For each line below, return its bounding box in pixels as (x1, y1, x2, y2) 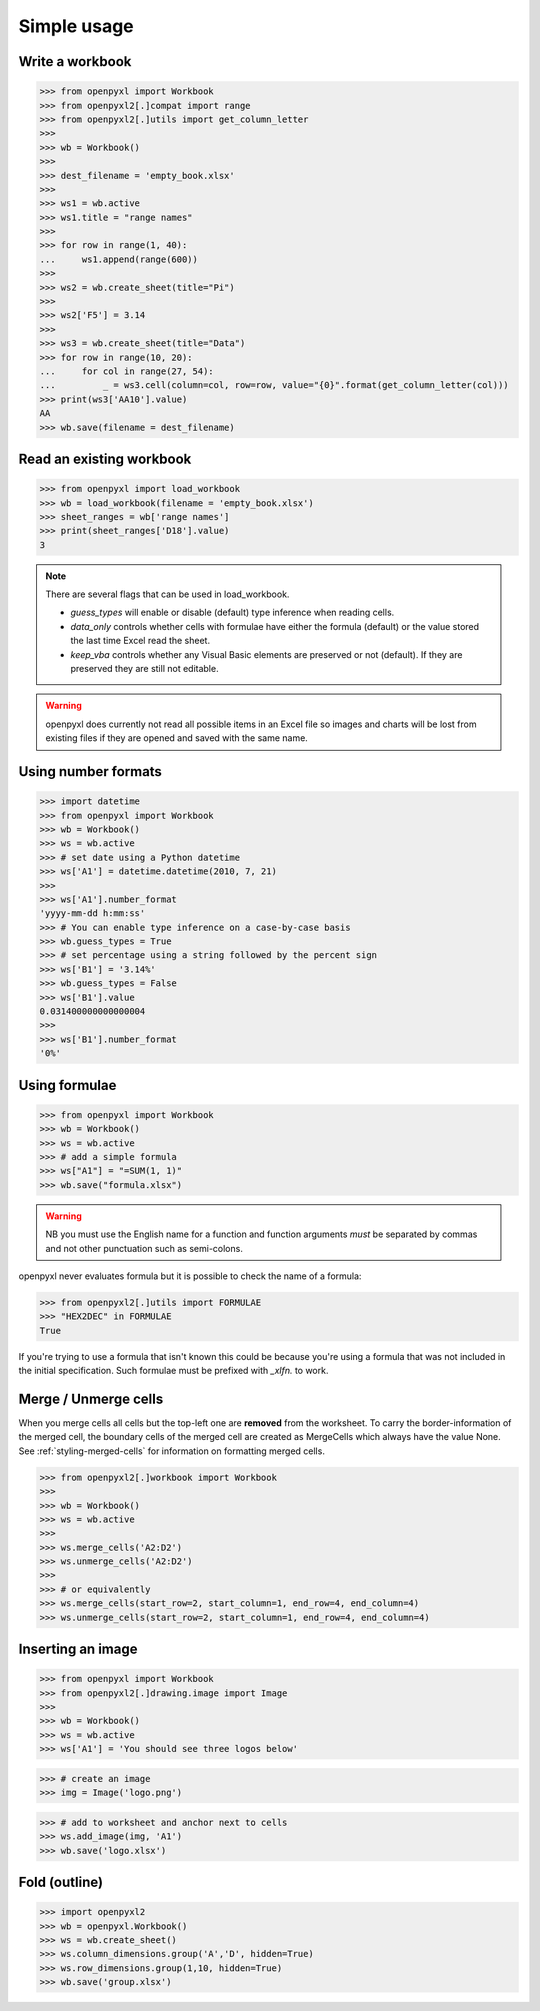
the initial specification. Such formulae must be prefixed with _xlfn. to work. (18, 1365, 329, 1377)
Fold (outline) (18, 1873, 104, 1890)
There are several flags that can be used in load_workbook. (45, 588, 290, 600)
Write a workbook (18, 53, 132, 70)
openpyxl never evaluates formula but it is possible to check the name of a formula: (18, 1270, 362, 1282)
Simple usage (18, 15, 134, 37)
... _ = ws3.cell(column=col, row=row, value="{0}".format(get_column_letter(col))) (39, 380, 509, 391)
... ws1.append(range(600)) (39, 253, 199, 265)
